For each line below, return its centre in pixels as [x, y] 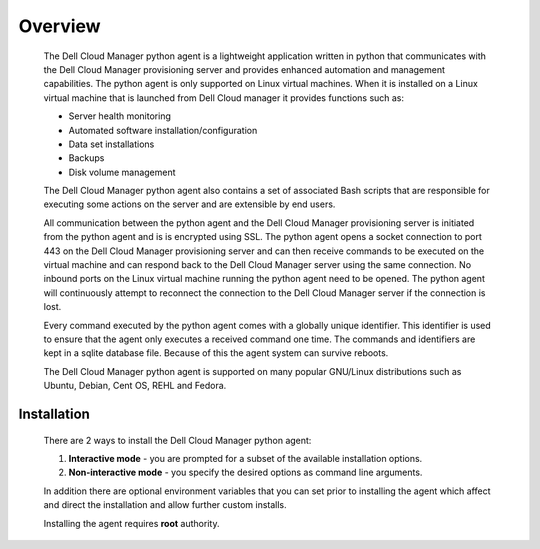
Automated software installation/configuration [163, 130]
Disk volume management [122, 172]
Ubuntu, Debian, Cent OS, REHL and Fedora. [135, 386]
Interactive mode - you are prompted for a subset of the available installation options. [245, 458]
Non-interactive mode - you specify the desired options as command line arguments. [245, 472]
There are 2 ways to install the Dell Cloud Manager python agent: [177, 440]
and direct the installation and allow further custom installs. [165, 505]
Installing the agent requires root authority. [131, 523]
